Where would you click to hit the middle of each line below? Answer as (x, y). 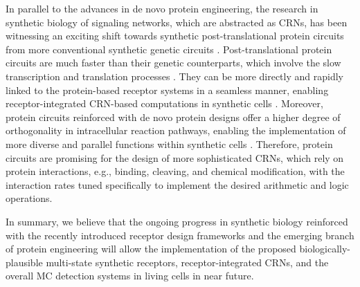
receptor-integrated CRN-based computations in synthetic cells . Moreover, (164, 103)
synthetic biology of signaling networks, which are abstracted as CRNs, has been (177, 22)
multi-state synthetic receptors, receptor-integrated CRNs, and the (187, 262)
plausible (24, 262)
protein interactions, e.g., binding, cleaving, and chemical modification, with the (175, 171)
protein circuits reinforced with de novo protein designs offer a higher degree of (173, 117)
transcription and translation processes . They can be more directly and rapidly (174, 76)
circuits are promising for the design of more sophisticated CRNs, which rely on (175, 157)
